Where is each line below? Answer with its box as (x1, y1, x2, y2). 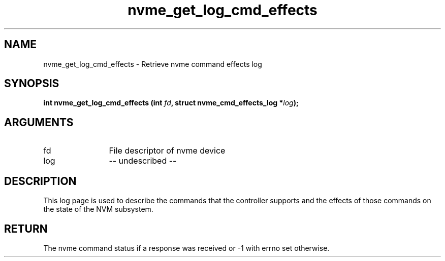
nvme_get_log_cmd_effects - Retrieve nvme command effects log (43, 59, 262, 68)
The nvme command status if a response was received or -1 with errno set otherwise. (43, 243, 330, 252)
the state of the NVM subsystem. (43, 205, 153, 214)
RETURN (4, 222, 48, 235)
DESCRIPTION (4, 174, 77, 188)
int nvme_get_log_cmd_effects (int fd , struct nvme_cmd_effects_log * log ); (43, 98, 299, 107)
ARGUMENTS (4, 116, 74, 129)
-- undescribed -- (109, 156, 177, 166)
